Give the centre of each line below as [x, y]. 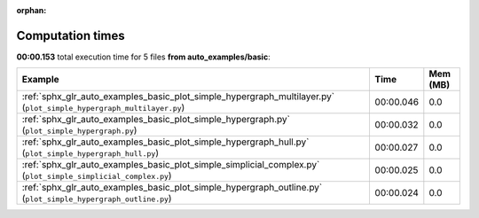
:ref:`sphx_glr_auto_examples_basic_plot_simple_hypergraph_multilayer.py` [178, 97]
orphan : [31, 10]
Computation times [71, 35]
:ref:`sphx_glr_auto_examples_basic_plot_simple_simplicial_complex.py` [171, 165]
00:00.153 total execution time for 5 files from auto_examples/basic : [143, 57]
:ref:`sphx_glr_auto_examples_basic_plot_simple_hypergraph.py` [156, 120]
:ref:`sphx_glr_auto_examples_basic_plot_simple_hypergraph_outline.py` [172, 188]
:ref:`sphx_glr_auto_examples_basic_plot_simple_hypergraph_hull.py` [165, 142]
